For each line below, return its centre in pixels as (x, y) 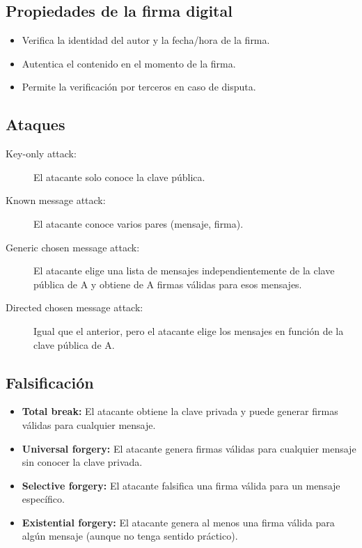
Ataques (36, 124)
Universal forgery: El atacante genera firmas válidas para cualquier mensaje (189, 448)
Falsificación (50, 382)
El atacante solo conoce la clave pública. (119, 177)
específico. (43, 499)
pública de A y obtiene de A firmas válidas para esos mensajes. (168, 284)
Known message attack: (56, 200)
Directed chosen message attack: (74, 307)
